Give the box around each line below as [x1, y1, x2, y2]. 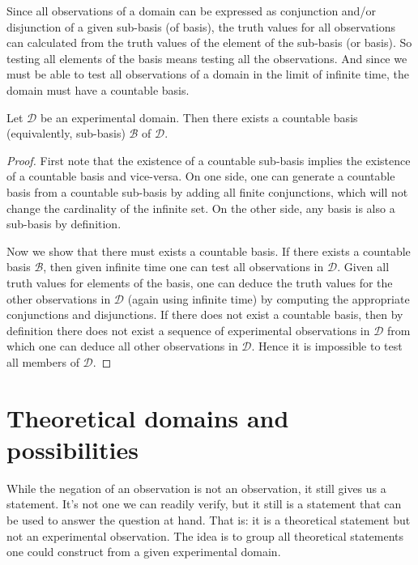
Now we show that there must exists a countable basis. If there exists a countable [6, 242, 411, 259]
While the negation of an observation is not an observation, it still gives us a [6, 479, 386, 496]
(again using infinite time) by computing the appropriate [127, 290, 410, 307]
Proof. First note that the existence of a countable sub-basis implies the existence [6, 151, 411, 168]
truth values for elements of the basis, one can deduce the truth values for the [6, 274, 393, 291]
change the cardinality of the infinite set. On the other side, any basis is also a [6, 199, 395, 216]
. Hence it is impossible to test [251, 338, 403, 355]
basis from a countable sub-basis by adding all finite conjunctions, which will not [6, 183, 408, 200]
